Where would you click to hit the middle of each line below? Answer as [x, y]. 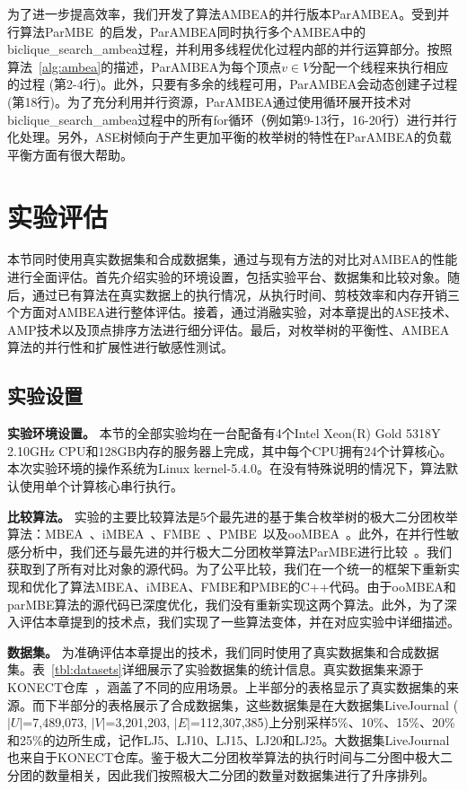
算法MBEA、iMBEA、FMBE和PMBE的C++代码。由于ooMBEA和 [263, 586]
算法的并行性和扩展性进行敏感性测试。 [120, 347]
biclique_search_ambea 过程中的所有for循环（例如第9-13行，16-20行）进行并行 [232, 119]
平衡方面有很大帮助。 [70, 154]
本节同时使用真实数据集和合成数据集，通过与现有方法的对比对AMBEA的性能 [233, 259]
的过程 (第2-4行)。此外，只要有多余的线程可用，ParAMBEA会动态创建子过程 [233, 84]
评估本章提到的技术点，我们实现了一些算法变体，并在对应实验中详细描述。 [239, 622]
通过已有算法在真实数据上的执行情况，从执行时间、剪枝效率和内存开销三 [246, 294]
